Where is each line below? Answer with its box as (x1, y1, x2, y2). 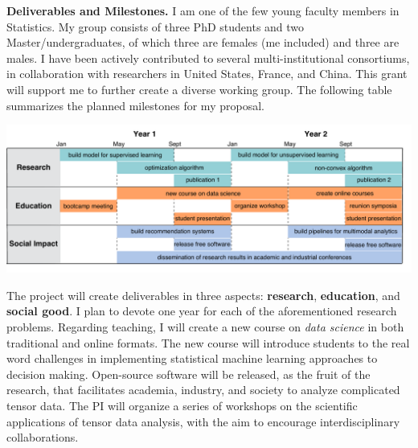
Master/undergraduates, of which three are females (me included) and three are (6, 34, 400, 51)
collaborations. (6, 429, 79, 446)
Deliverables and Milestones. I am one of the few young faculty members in (6, 2, 400, 18)
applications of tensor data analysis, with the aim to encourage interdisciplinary (6, 413, 400, 430)
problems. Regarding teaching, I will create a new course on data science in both (6, 319, 404, 335)
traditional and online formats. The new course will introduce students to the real (6, 334, 410, 351)
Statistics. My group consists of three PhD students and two (6, 18, 305, 35)
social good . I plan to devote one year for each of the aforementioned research (6, 302, 397, 319)
